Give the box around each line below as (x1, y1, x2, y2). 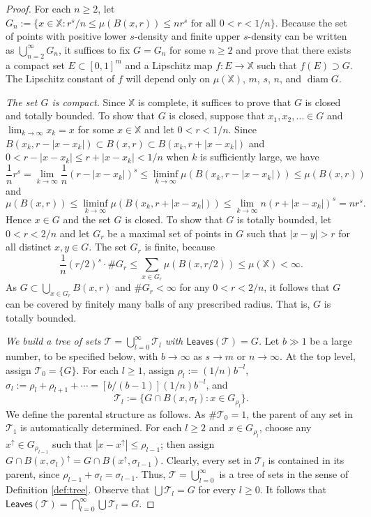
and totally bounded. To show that (6, 108, 156, 123)
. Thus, (135, 467, 166, 481)
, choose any (259, 420, 312, 435)
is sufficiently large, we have (200, 149, 319, 164)
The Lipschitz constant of (6, 71, 115, 86)
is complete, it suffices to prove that (138, 94, 291, 109)
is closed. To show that (125, 212, 223, 227)
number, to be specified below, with (6, 349, 158, 364)
